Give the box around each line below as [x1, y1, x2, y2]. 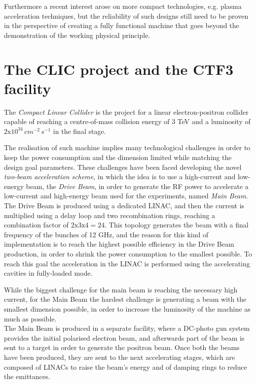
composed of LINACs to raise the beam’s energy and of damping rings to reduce [4, 361, 247, 372]
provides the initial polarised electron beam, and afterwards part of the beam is [4, 332, 245, 343]
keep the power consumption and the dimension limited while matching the [4, 152, 232, 162]
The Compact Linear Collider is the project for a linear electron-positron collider [4, 106, 249, 117]
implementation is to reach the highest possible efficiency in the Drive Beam [4, 239, 234, 249]
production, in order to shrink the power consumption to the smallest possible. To [4, 249, 252, 258]
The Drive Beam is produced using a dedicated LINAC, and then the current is [4, 200, 245, 211]
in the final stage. [53, 126, 106, 136]
